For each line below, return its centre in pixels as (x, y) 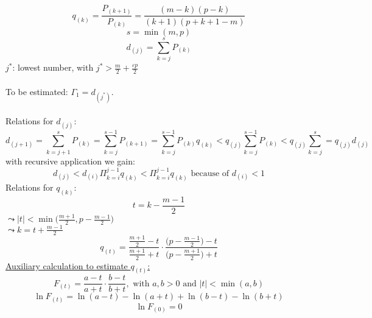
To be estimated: (37, 91)
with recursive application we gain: (70, 161)
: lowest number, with (53, 67)
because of (210, 174)
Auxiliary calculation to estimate (67, 265)
